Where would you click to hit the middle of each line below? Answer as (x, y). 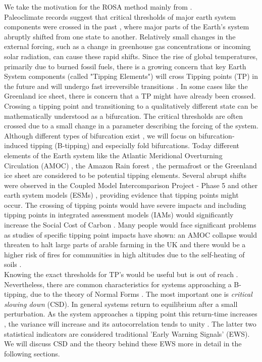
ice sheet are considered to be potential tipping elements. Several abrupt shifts (125, 175)
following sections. (32, 353)
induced (16, 145)
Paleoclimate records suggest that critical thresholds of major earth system (120, 16)
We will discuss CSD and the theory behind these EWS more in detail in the (123, 344)
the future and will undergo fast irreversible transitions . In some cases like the (126, 86)
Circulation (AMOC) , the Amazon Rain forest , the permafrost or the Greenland (130, 165)
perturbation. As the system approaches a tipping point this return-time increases (131, 314)
